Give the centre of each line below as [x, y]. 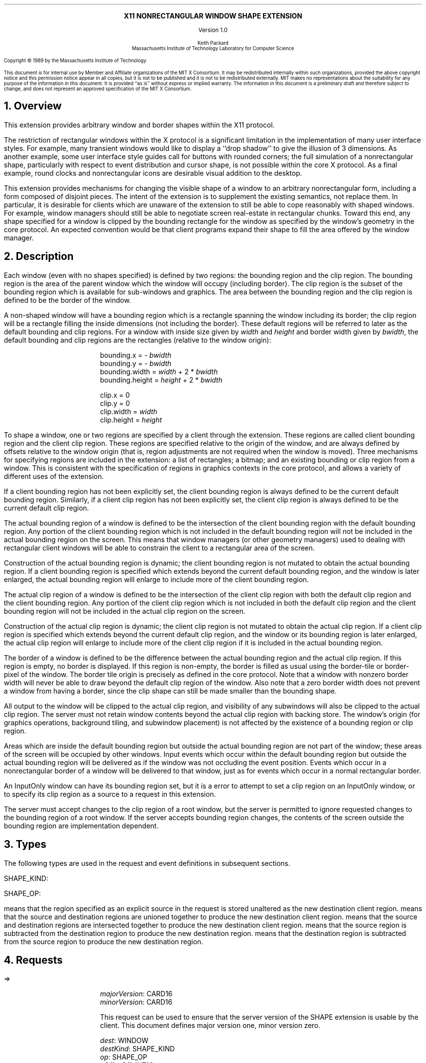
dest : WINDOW [124, 1041]
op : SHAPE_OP [124, 1057]
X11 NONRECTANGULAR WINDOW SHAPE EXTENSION [213, 16]
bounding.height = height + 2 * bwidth [161, 380]
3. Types [25, 844]
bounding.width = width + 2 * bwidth [159, 371]
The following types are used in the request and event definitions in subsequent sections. [147, 863]
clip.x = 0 [115, 395]
